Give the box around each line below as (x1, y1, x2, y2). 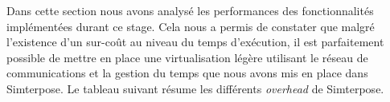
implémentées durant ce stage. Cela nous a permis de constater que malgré (6, 18, 375, 34)
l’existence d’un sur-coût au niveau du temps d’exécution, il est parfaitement (6, 33, 384, 50)
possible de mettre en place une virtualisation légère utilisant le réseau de (6, 49, 368, 65)
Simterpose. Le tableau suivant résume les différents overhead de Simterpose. (6, 80, 384, 96)
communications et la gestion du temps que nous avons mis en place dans (6, 65, 368, 81)
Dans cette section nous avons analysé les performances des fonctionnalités (6, 2, 374, 18)
